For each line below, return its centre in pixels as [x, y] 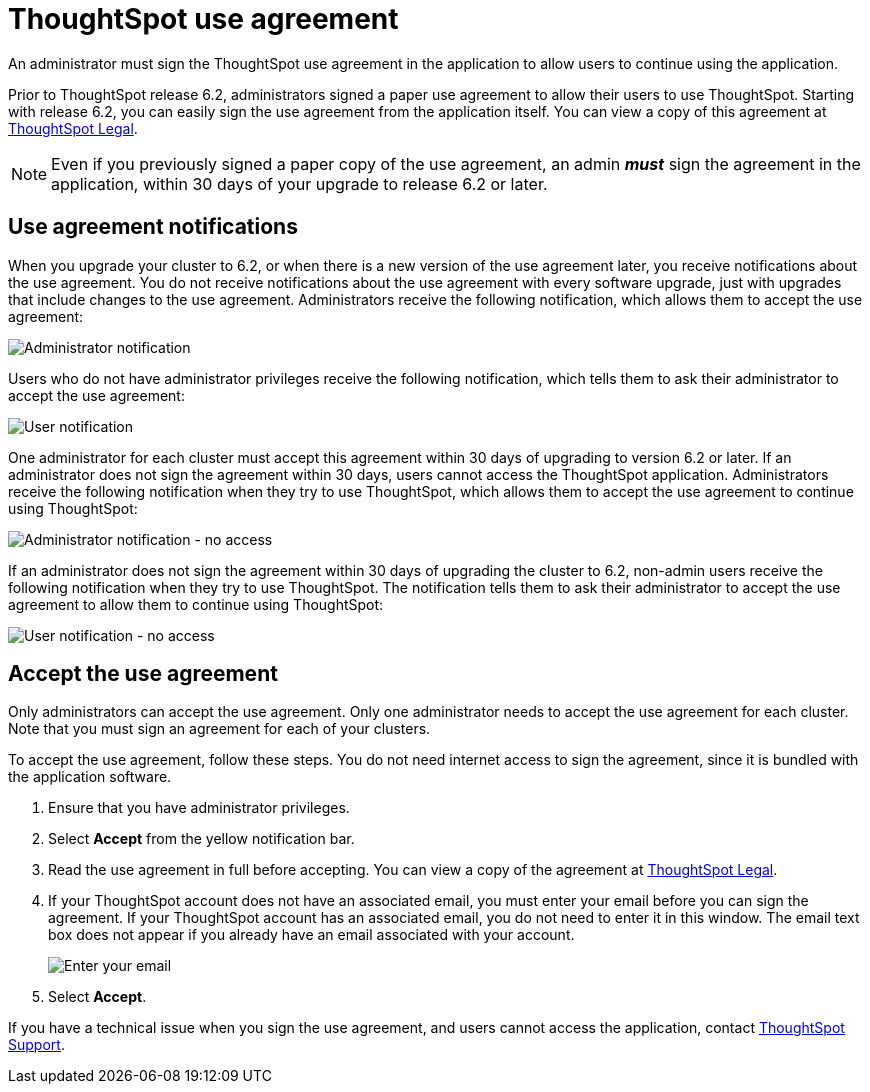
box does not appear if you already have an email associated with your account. [311, 935]
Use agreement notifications [153, 227]
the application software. [90, 777]
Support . [36, 1045]
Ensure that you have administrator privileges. [199, 808]
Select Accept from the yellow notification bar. [201, 839]
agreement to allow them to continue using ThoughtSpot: [196, 604]
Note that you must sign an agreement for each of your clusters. [219, 729]
